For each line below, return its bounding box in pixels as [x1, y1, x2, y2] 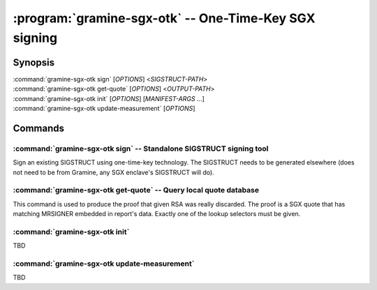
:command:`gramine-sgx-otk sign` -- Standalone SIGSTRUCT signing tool [13, 144, 269, 153]
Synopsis [13, 56, 55, 68]
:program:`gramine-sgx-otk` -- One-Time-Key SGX [13, 10, 316, 26]
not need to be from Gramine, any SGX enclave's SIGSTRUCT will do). [13, 168, 214, 176]
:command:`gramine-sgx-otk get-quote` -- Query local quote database [13, 185, 260, 195]
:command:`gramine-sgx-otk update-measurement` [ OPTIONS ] [13, 105, 195, 113]
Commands [13, 122, 65, 134]
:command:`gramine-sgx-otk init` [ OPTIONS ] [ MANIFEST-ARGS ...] [13, 94, 205, 102]
